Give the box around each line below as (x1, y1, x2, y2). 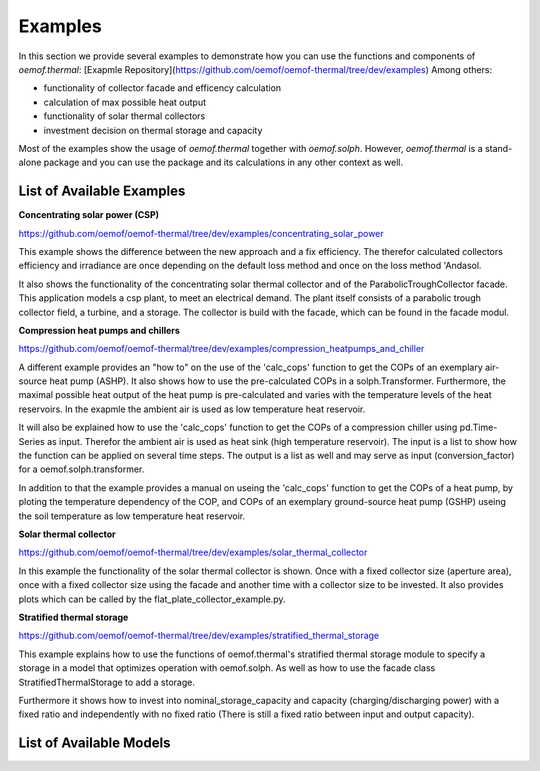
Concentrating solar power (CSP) (18, 209, 160, 221)
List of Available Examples (18, 183, 186, 200)
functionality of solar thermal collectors (43, 110, 206, 122)
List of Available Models (18, 735, 171, 752)
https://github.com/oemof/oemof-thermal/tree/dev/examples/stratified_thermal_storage (18, 630, 380, 642)
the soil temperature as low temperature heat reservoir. (18, 510, 246, 522)
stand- (485, 142, 513, 154)
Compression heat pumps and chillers (18, 324, 180, 336)
